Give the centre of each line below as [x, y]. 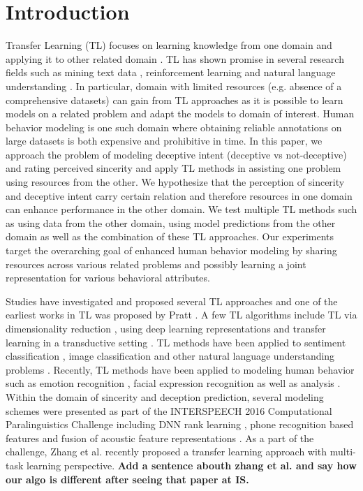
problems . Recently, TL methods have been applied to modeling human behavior [180, 369]
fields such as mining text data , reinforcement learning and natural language [171, 72]
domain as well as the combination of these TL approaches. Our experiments [170, 236]
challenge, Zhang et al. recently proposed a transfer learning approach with [166, 452]
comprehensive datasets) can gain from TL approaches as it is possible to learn [175, 100]
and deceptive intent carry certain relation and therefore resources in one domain [179, 195]
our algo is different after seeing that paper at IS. [127, 479]
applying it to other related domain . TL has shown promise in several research [175, 58]
